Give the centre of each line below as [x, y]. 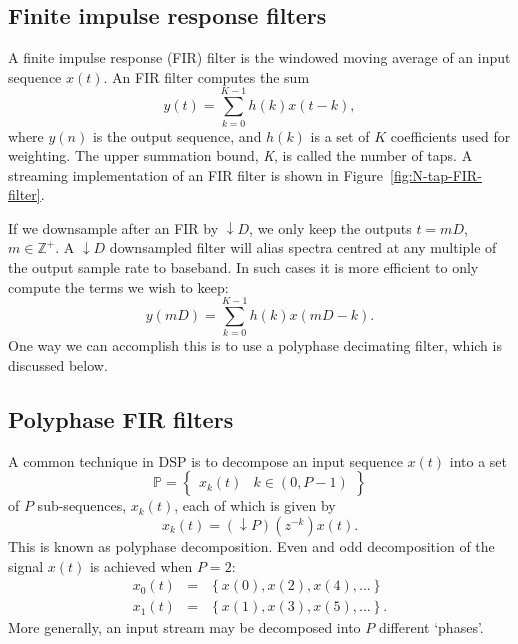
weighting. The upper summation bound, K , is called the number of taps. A [240, 155]
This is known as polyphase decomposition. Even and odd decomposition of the [251, 545]
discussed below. [58, 364]
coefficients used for [450, 135]
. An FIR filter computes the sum [206, 76]
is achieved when [141, 565]
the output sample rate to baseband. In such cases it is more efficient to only [243, 267]
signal [26, 565]
